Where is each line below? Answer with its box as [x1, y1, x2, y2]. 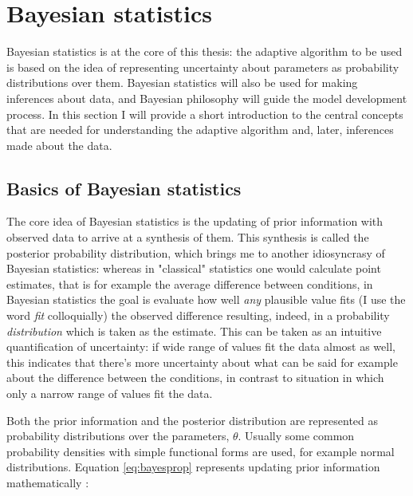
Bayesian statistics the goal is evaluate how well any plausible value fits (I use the [6, 291, 406, 308]
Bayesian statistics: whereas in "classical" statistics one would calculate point [6, 260, 381, 277]
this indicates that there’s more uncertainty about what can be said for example [6, 353, 398, 370]
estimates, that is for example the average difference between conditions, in [6, 275, 373, 292]
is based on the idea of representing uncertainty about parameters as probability [6, 58, 399, 75]
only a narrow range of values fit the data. [6, 385, 213, 402]
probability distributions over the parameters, [6, 427, 230, 444]
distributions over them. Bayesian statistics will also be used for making [6, 74, 358, 91]
